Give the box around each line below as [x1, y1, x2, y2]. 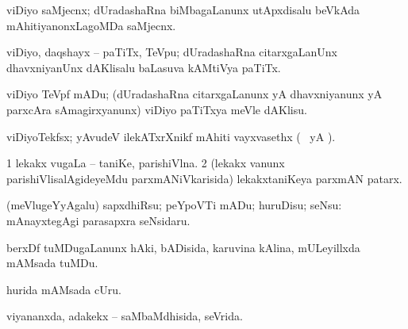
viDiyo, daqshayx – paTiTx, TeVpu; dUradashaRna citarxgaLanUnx [6, 44, 338, 60]
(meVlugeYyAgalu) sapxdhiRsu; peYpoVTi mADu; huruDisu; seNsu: [6, 197, 342, 213]
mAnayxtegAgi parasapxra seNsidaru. [6, 212, 191, 228]
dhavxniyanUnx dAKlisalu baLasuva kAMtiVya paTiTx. [6, 59, 281, 75]
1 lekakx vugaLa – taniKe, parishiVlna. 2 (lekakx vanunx [6, 155, 285, 171]
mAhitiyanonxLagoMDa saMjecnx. [6, 17, 176, 33]
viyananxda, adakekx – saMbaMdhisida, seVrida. [6, 308, 243, 324]
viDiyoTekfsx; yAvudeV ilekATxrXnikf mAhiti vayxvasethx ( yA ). [6, 128, 336, 144]
